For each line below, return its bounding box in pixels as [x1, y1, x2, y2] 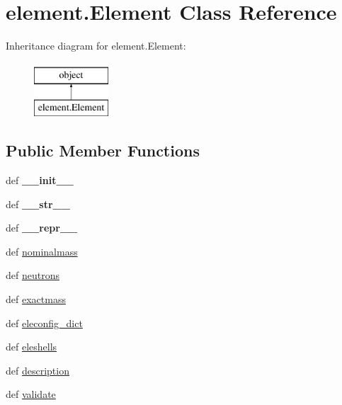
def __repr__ [6, 220, 78, 235]
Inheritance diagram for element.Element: [6, 38, 186, 53]
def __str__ [6, 196, 70, 211]
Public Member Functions [6, 139, 200, 161]
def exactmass [6, 292, 66, 307]
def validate [6, 387, 56, 401]
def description [6, 363, 69, 377]
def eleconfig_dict [6, 315, 83, 330]
